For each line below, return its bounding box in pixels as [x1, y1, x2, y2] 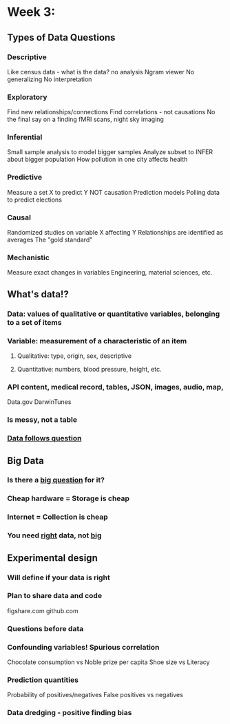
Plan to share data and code [7, 591, 102, 601]
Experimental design [7, 552, 98, 564]
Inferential [7, 132, 43, 142]
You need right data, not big [7, 531, 102, 540]
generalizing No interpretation [7, 75, 92, 83]
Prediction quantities [7, 675, 79, 685]
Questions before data [7, 624, 84, 633]
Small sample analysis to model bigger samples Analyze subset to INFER [7, 148, 213, 156]
